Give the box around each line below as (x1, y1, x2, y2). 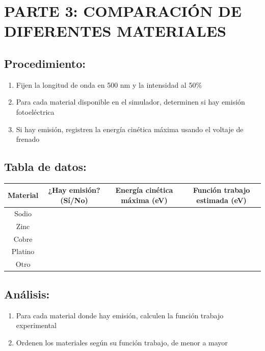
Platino (11, 246, 35, 257)
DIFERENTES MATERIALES (4, 20, 226, 41)
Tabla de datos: (4, 159, 87, 174)
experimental (16, 320, 57, 331)
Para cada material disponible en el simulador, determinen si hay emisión (16, 96, 245, 107)
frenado (16, 134, 40, 144)
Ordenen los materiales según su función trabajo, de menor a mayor (16, 337, 228, 347)
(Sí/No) (60, 195, 88, 206)
